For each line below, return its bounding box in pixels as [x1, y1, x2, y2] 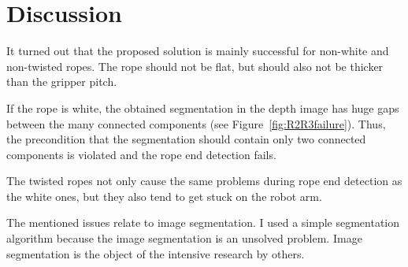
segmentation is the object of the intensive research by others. [6, 245, 305, 261]
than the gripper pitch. [6, 73, 117, 90]
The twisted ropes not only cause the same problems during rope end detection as [6, 172, 402, 189]
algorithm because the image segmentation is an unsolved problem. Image [6, 230, 362, 247]
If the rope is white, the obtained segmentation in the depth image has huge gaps [6, 99, 399, 116]
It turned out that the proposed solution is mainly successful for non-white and [6, 43, 389, 59]
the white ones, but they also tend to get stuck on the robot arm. [6, 187, 322, 204]
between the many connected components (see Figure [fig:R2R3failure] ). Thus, [6, 115, 386, 132]
